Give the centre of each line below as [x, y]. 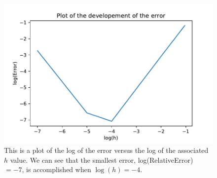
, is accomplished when [56, 169]
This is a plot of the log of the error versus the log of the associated [106, 150]
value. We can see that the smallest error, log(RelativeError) [102, 160]
